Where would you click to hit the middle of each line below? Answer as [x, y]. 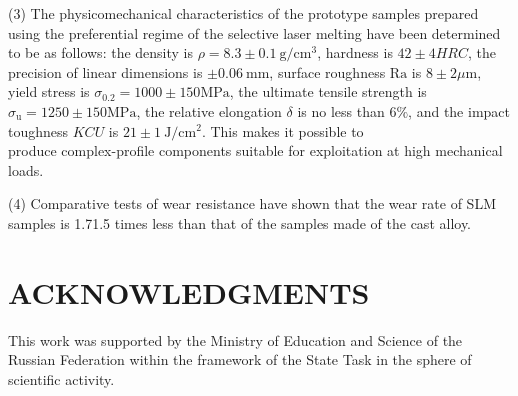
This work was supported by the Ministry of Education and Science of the [235, 339]
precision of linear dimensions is [105, 71]
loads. [26, 169]
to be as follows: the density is [101, 52]
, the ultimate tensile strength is [328, 91]
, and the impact [459, 110]
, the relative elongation [209, 110]
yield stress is [49, 91]
